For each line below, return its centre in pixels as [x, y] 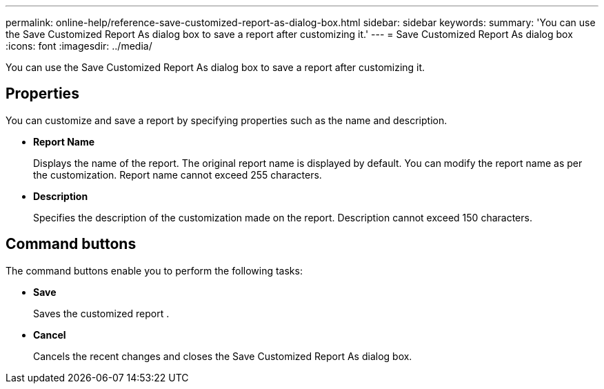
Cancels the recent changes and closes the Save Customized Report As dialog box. [223, 356]
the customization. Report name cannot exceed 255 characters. [178, 174]
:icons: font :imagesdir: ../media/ [79, 46]
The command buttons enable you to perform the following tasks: [154, 270]
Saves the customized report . [101, 313]
